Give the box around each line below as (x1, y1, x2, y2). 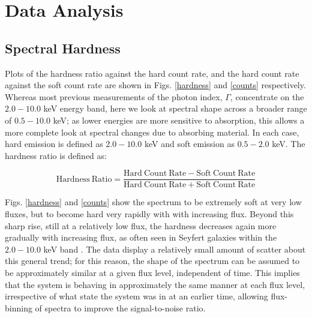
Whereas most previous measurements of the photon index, (5, 90, 223, 103)
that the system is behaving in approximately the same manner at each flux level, (5, 278, 305, 290)
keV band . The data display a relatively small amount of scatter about (43, 242, 306, 255)
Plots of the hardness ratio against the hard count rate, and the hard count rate (5, 67, 299, 79)
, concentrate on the (230, 90, 304, 103)
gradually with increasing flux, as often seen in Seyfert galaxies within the (5, 231, 277, 244)
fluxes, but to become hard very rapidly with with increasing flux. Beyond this (5, 207, 294, 220)
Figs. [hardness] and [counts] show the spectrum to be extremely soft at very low (5, 196, 302, 208)
